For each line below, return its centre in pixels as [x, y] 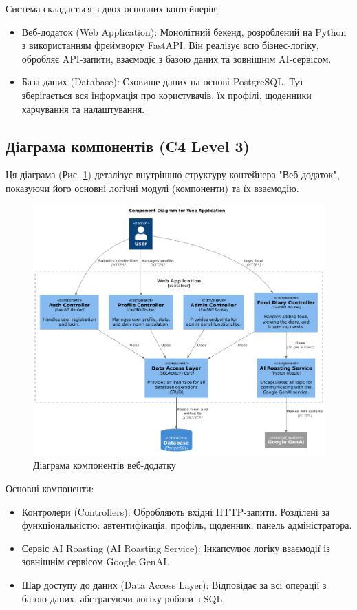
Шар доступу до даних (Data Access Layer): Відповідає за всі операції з [174, 585]
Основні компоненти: [50, 488]
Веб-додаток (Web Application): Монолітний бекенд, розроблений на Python [184, 31]
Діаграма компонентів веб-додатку [105, 465]
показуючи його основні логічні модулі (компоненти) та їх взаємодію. [152, 188]
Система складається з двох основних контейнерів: [112, 8]
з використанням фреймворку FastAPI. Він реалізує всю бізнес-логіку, [170, 45]
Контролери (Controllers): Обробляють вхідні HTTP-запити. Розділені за [176, 511]
